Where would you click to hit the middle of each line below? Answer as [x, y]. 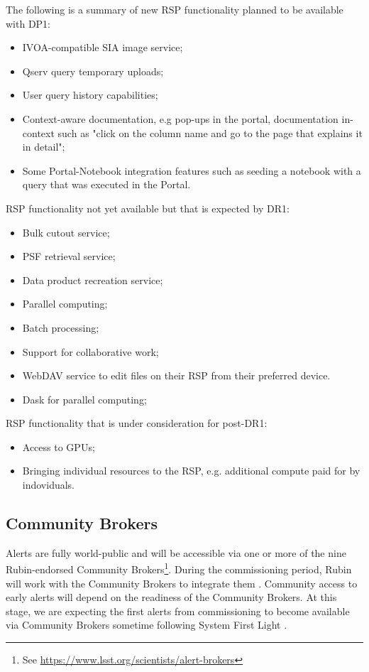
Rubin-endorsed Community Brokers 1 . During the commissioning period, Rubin [179, 568]
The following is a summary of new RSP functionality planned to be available [175, 9]
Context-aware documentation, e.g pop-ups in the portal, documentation [180, 118]
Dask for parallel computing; [84, 399]
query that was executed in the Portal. [106, 184]
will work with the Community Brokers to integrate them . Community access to [182, 583]
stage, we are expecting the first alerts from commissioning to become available [178, 611]
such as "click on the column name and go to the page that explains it [210, 132]
